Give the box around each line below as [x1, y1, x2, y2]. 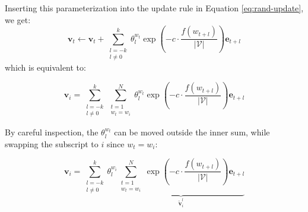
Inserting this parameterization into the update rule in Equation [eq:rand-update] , [5, 2, 304, 14]
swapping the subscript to [5, 137, 99, 150]
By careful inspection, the [5, 126, 99, 138]
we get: [5, 13, 31, 26]
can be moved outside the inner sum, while [114, 126, 270, 138]
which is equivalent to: [5, 61, 86, 74]
